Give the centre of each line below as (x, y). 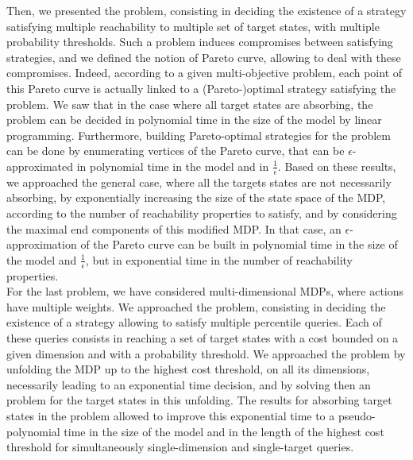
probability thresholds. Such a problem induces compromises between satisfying (200, 42)
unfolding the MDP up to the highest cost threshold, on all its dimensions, (188, 369)
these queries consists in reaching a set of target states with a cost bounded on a (203, 337)
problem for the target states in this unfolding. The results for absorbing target (199, 400)
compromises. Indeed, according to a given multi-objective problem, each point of (205, 73)
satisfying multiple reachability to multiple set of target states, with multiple (193, 26)
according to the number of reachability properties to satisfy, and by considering (202, 213)
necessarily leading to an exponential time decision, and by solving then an (189, 384)
